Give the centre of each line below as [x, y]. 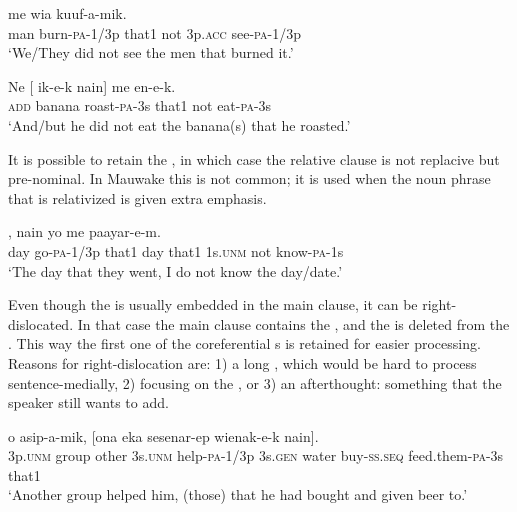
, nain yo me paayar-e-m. [84, 231]
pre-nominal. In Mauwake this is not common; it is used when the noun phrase [249, 178]
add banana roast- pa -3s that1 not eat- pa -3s [140, 105]
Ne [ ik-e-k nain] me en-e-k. [92, 85]
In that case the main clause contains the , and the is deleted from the [293, 323]
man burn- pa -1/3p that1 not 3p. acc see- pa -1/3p [155, 32]
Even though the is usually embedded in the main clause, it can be [213, 304]
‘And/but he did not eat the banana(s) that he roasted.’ [179, 124]
